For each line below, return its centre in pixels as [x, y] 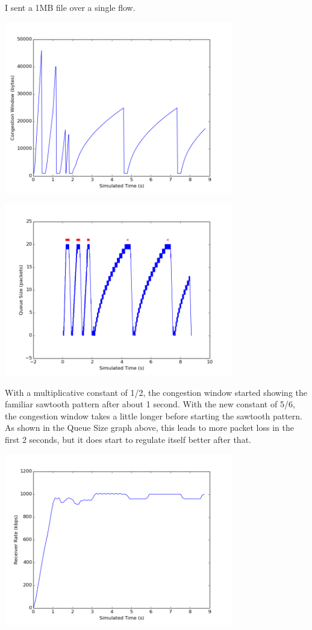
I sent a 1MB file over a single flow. [70, 7]
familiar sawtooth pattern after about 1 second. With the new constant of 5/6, [150, 404]
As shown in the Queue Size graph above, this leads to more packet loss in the [149, 428]
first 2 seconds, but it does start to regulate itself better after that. [128, 440]
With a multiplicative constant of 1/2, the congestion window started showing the [156, 392]
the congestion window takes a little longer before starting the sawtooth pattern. [154, 415]
